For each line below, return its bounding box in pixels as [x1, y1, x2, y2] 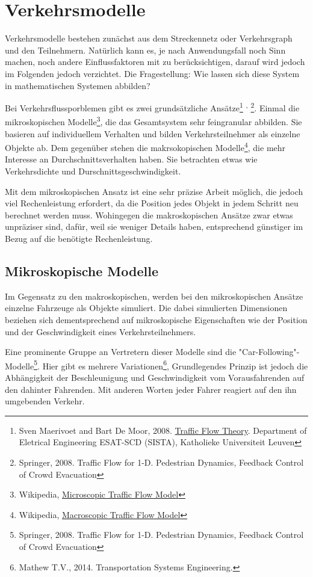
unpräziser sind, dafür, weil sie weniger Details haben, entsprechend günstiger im [5, 220, 303, 233]
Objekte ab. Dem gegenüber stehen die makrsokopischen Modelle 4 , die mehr [5, 140, 286, 153]
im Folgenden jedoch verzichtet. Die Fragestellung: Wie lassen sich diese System [5, 67, 300, 79]
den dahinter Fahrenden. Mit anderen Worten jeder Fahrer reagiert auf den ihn [5, 383, 297, 395]
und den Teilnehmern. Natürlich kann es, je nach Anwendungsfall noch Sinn [5, 43, 286, 56]
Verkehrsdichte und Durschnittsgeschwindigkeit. [5, 165, 181, 177]
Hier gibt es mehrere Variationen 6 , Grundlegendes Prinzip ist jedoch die [42, 357, 308, 372]
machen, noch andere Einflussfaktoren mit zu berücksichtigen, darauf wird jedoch [5, 55, 305, 68]
